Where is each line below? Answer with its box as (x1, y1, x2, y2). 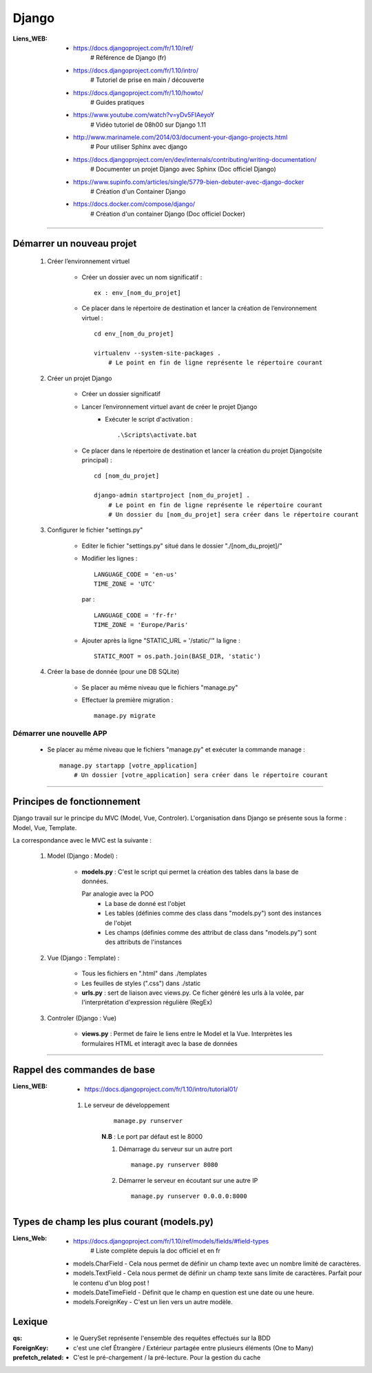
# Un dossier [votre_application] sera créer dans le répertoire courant (73, 772, 329, 779)
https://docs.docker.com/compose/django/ (73, 200, 196, 208)
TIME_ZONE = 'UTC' (94, 579, 156, 588)
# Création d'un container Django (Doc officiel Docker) (90, 209, 246, 218)
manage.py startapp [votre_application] (59, 761, 198, 770)
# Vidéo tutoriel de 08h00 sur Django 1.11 (90, 121, 207, 129)
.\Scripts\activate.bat (117, 431, 198, 439)
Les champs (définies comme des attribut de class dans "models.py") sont (105, 929, 317, 937)
